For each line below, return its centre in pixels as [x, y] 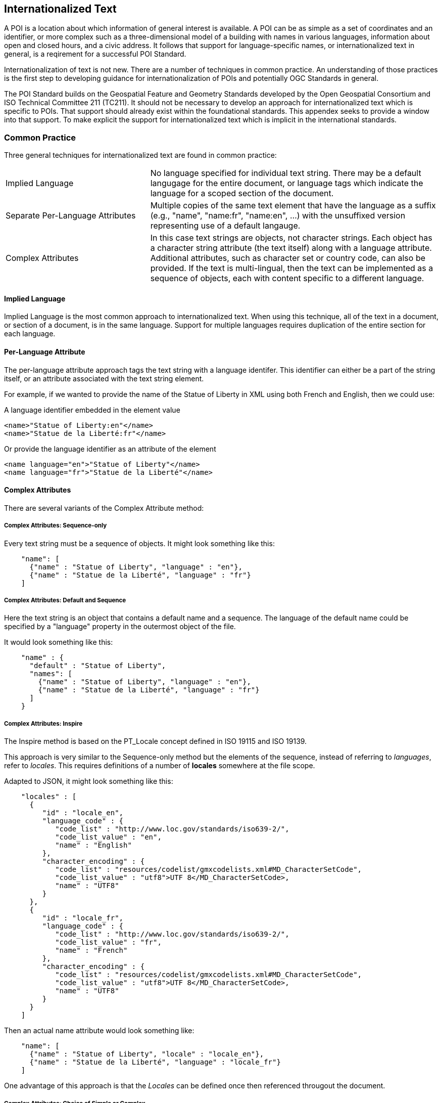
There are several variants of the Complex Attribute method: [104, 508]
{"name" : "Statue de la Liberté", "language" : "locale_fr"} [155, 1062]
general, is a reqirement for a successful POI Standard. [95, 54]
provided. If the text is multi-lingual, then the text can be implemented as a [292, 268]
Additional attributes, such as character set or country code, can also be [288, 258]
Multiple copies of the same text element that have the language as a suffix [293, 206]
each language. [30, 334]
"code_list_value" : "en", [108, 837]
